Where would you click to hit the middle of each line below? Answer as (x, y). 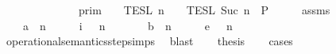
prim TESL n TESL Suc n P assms (204, 10)
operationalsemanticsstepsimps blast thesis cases (149, 41)
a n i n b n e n (127, 25)
